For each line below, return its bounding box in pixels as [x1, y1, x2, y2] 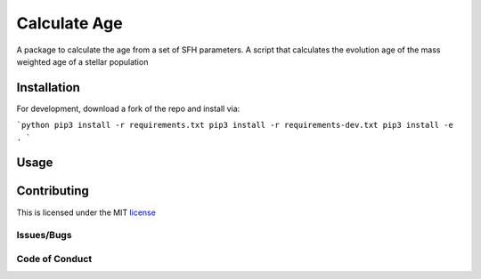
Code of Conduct [16, 252, 93, 265]
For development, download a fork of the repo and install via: [16, 103, 240, 114]
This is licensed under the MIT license [16, 207, 156, 218]
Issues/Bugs [16, 229, 72, 242]
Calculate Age [16, 13, 124, 33]
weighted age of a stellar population [16, 56, 149, 67]
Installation [16, 80, 80, 95]
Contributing [16, 183, 89, 199]
